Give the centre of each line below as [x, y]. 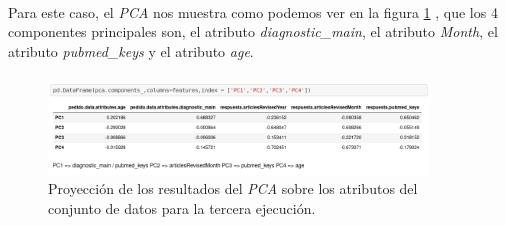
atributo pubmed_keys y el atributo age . [131, 50]
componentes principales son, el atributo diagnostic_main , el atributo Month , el [253, 31]
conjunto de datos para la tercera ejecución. [182, 208]
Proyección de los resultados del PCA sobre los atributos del [233, 188]
